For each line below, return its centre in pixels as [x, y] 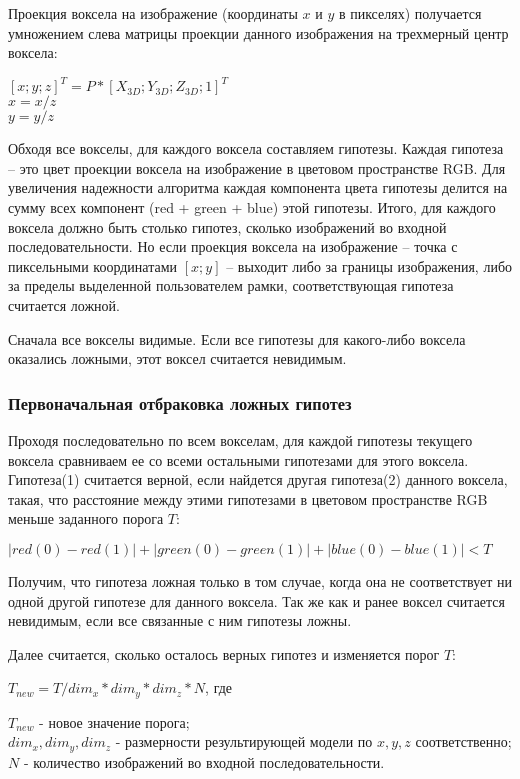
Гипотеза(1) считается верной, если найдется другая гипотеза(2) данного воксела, [258, 479]
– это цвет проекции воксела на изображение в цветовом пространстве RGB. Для [257, 167]
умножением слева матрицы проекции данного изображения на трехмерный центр [258, 32]
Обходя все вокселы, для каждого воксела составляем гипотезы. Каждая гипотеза [256, 148]
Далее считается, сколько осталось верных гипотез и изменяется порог [224, 653]
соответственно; [463, 741]
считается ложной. [64, 305]
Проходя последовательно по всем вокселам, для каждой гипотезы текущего [240, 440]
